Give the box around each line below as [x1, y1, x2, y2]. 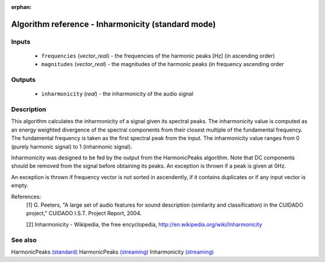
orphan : [11, 4, 32, 10]
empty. [11, 182, 29, 189]
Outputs [11, 76, 36, 84]
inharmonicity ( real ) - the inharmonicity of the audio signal [41, 90, 194, 97]
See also [11, 236, 37, 244]
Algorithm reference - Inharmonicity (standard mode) [11, 19, 216, 29]
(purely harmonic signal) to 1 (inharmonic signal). [11, 143, 132, 150]
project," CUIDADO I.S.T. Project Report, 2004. [26, 210, 142, 217]
